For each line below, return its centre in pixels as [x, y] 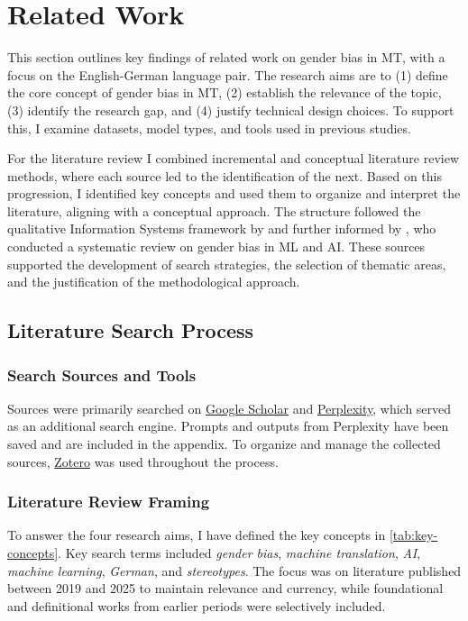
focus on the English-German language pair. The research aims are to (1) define [228, 74]
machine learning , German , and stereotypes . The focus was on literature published [234, 570]
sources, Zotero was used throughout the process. [143, 461]
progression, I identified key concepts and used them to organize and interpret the [234, 193]
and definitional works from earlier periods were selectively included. [197, 605]
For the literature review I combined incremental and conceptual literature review [234, 158]
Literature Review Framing [109, 502]
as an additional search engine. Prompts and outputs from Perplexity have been [228, 426]
